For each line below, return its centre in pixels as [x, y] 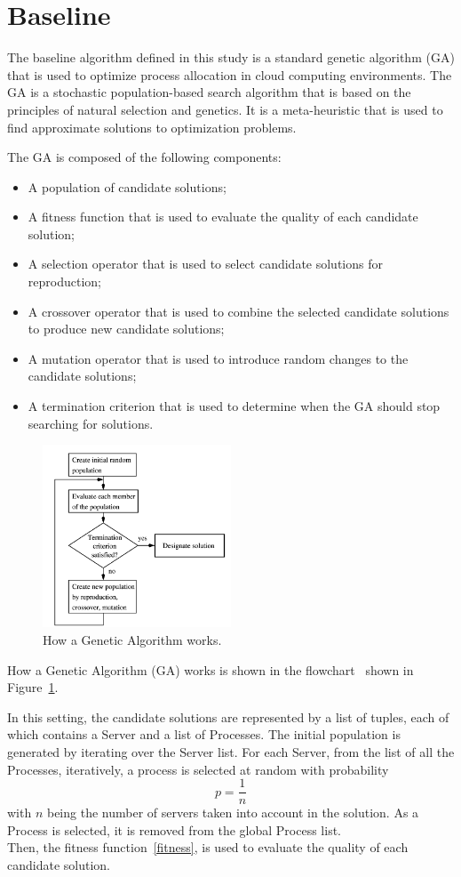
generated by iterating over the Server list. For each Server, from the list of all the [231, 752]
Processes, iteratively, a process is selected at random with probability [198, 769]
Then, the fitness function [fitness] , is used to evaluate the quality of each [208, 847]
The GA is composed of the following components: [144, 157]
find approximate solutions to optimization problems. [152, 127]
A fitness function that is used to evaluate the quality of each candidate [223, 217]
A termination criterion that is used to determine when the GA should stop [234, 406]
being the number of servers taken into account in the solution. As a [233, 813]
